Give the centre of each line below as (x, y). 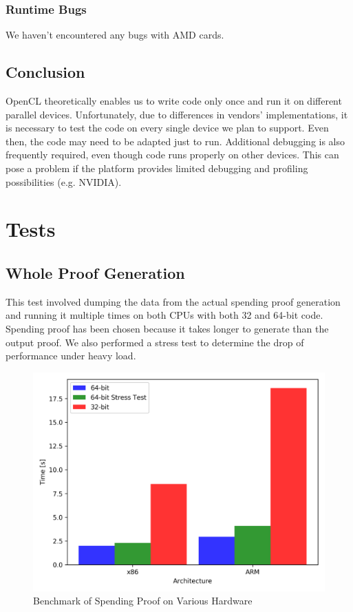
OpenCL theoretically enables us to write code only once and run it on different (174, 101)
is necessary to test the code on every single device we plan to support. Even (167, 128)
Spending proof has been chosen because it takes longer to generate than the (167, 328)
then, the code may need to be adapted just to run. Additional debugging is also (175, 141)
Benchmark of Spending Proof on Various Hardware (143, 601)
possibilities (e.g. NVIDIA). (64, 181)
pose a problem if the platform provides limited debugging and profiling (157, 168)
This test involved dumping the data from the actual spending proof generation (173, 301)
